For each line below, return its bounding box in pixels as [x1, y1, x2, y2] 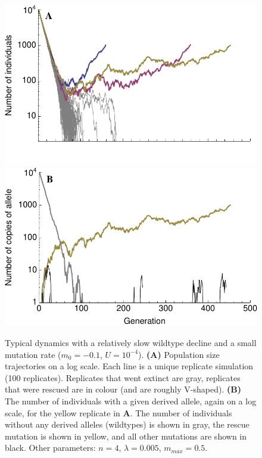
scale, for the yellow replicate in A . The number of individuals [5, 406, 232, 419]
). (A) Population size [138, 348, 220, 360]
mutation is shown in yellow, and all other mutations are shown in [5, 429, 247, 442]
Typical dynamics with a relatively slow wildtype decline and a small [5, 336, 257, 348]
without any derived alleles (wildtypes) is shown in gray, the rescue [5, 418, 249, 431]
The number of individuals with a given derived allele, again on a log [5, 394, 257, 407]
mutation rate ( [5, 348, 61, 360]
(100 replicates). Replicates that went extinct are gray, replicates [5, 371, 241, 384]
